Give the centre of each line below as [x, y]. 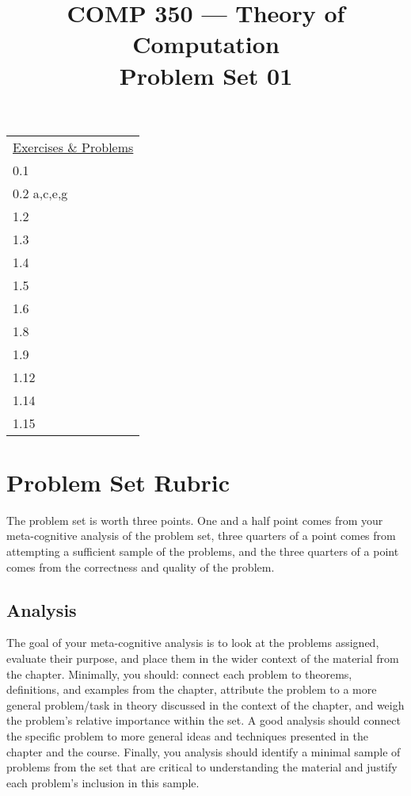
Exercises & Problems [73, 147]
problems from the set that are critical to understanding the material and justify [202, 767]
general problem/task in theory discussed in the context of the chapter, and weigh [205, 704]
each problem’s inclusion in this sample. [103, 782]
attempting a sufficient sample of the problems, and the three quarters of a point [203, 551]
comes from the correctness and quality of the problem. [141, 566]
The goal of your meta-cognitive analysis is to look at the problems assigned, [193, 643]
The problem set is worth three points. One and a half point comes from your [195, 520]
